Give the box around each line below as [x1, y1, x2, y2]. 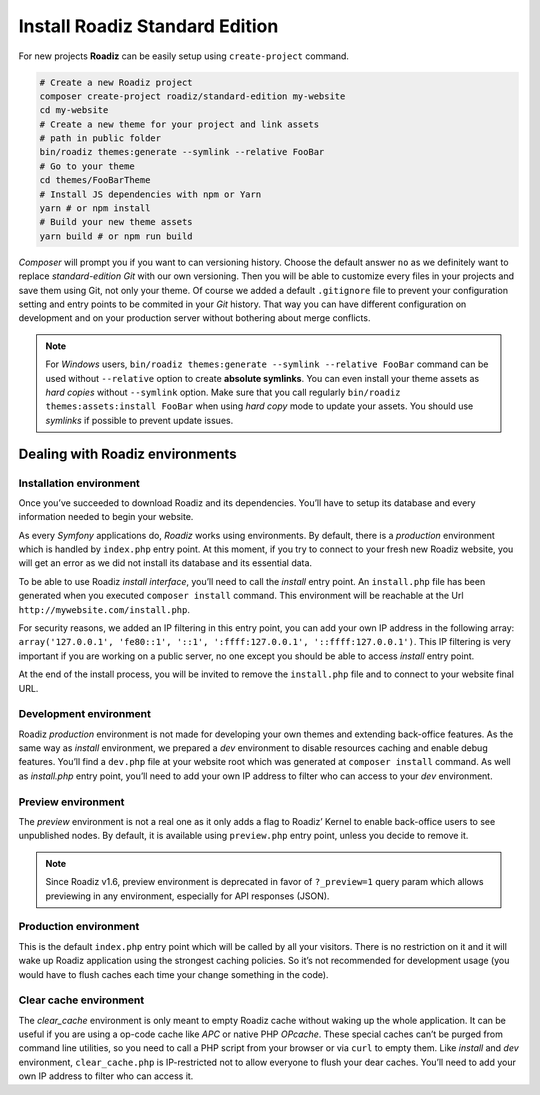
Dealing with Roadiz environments [18, 445, 237, 462]
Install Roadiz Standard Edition [18, 15, 279, 37]
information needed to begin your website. [18, 511, 194, 523]
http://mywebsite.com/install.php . [18, 603, 190, 615]
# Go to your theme [39, 160, 135, 172]
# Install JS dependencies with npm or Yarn [39, 188, 262, 200]
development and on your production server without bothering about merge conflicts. [18, 312, 371, 324]
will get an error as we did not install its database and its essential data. [18, 557, 313, 569]
